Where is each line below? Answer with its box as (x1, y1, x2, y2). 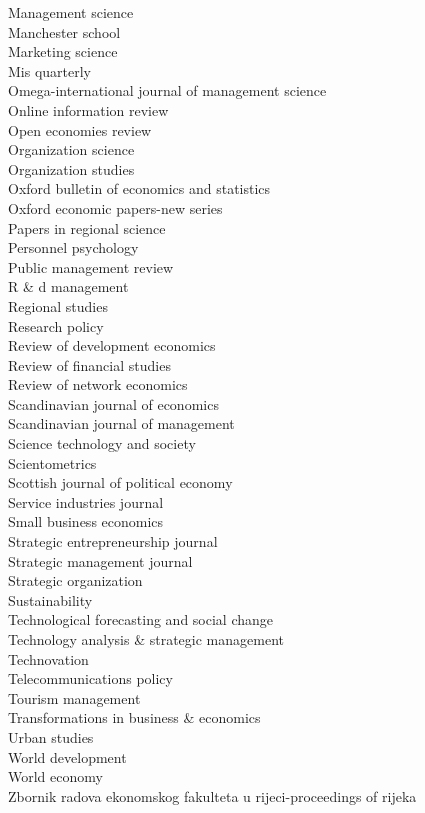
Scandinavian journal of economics (8, 393, 219, 414)
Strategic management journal (8, 550, 193, 571)
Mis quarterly (8, 60, 92, 81)
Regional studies (8, 295, 108, 316)
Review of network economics (8, 374, 188, 395)
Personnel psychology (8, 237, 139, 258)
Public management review (8, 256, 174, 277)
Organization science (8, 139, 135, 160)
